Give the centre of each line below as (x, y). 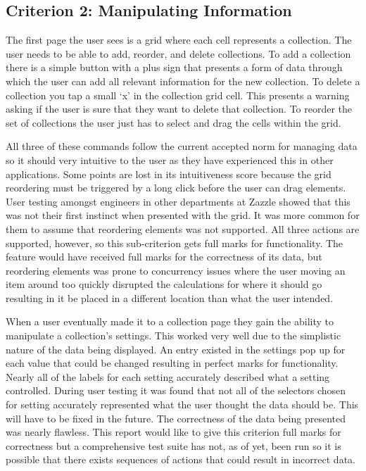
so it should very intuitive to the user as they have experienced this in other (170, 159)
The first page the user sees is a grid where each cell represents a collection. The (179, 40)
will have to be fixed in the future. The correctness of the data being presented (176, 418)
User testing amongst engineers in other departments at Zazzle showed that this (178, 201)
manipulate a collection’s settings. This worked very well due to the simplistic (173, 335)
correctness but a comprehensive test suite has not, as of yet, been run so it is (173, 445)
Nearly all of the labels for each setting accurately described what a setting (168, 376)
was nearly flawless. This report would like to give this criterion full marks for (173, 432)
